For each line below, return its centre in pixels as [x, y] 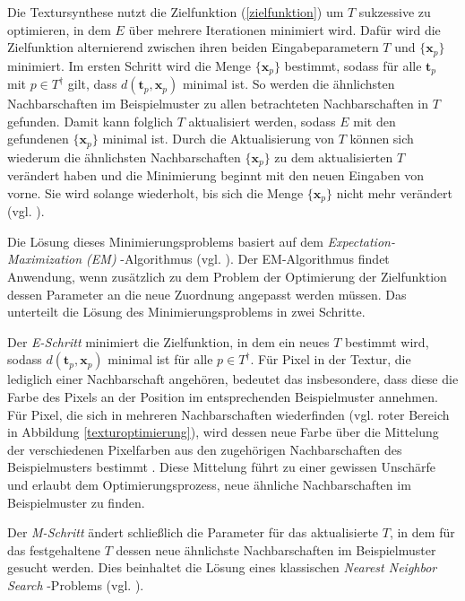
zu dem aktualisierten [334, 157]
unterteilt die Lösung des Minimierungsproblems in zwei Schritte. [186, 312]
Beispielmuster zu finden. [76, 502]
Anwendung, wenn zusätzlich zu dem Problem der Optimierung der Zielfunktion [227, 277]
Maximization [45, 259]
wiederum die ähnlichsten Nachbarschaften [124, 157]
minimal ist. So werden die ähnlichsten [288, 84]
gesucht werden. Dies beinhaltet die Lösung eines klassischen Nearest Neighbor [222, 567]
